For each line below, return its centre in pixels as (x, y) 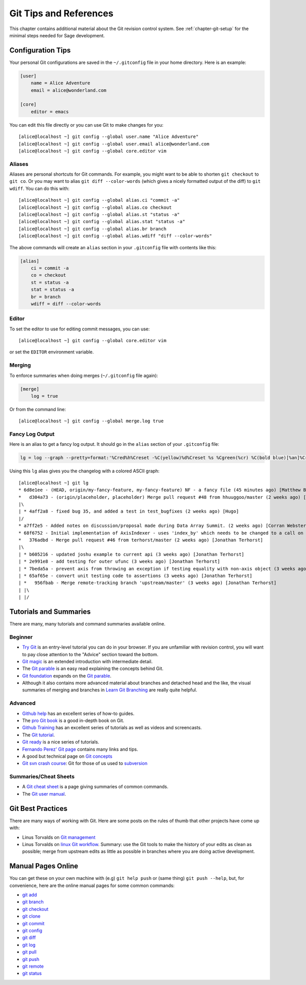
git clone (31, 916)
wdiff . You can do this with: (40, 188)
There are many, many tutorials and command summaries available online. (87, 623)
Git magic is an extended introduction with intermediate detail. (87, 661)
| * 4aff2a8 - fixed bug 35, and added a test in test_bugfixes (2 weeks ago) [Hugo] (129, 511)
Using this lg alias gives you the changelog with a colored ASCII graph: (85, 471)
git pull (29, 952)
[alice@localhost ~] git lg (54, 483)
